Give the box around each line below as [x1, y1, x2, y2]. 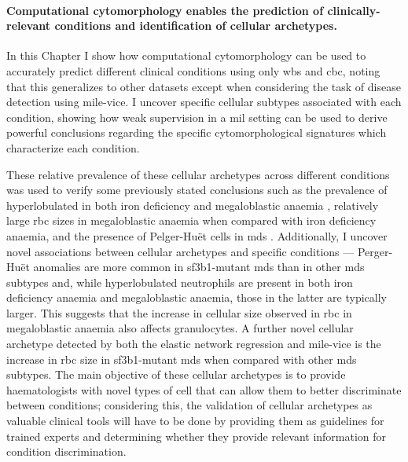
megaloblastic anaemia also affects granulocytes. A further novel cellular [6, 320, 354, 336]
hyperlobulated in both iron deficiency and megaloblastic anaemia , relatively [6, 196, 379, 213]
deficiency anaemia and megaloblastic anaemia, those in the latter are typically [6, 289, 387, 306]
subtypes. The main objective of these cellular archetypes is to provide [6, 366, 346, 383]
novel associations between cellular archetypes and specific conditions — [6, 243, 355, 259]
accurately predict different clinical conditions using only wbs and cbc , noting [6, 62, 380, 79]
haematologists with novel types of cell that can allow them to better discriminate [6, 381, 402, 398]
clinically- [327, 2, 380, 18]
